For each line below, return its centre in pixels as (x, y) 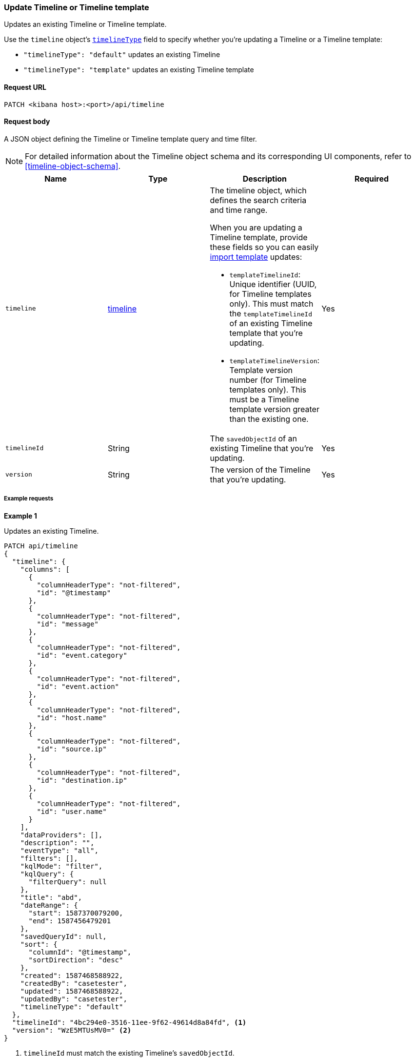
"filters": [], (49, 858)
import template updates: (256, 257)
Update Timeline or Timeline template (77, 7)
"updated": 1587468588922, (72, 991)
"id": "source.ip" (72, 749)
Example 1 (20, 516)
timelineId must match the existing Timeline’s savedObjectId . (129, 1053)
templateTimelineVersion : (275, 360)
